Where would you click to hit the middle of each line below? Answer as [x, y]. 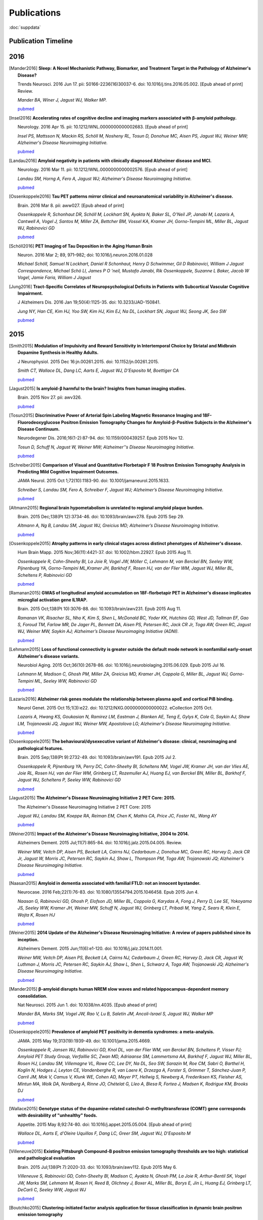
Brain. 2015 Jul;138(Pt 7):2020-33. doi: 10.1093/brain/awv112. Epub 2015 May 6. [97, 1167]
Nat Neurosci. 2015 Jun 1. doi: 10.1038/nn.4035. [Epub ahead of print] [87, 1005]
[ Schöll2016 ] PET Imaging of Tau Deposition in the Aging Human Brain [81, 246]
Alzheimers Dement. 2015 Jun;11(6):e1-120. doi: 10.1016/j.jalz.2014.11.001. [90, 949]
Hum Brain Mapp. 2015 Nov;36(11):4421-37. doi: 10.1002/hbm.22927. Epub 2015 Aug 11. [105, 552]
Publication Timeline [41, 41]
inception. [28, 939]
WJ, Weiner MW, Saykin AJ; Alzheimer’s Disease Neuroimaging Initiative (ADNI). [98, 631]
